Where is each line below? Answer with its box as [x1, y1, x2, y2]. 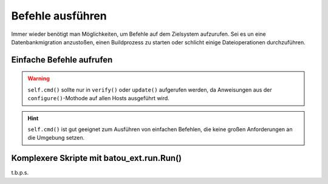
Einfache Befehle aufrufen [11, 55, 113, 65]
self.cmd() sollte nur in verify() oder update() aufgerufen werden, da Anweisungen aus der [27, 86, 273, 94]
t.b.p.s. [11, 169, 29, 176]
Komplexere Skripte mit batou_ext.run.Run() [11, 153, 182, 163]
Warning [27, 75, 50, 82]
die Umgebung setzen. [27, 134, 85, 141]
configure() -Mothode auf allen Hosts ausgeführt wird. [27, 95, 169, 102]
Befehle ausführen [11, 9, 107, 22]
